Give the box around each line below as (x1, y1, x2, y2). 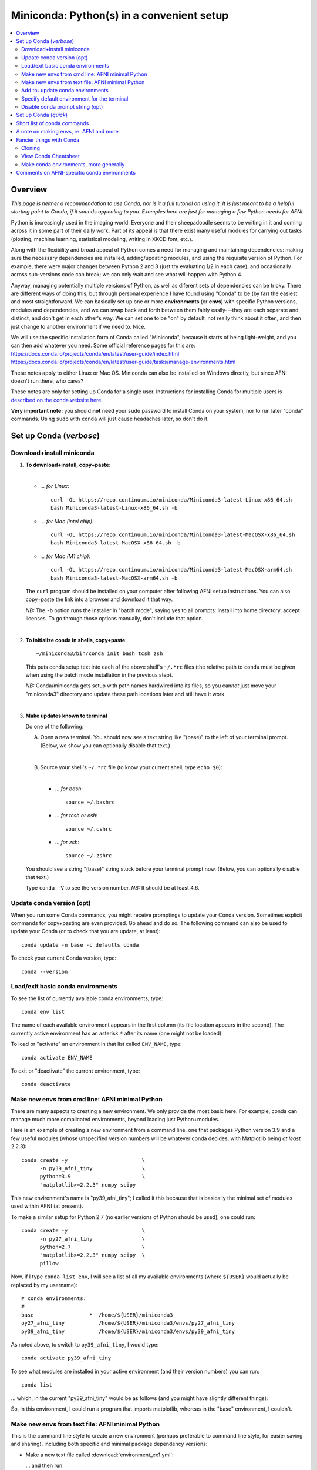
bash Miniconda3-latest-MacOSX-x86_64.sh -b (50, 540, 181, 546)
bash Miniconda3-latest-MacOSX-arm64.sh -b (50, 574, 178, 582)
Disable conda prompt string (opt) (21, 103, 103, 111)
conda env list (21, 1008, 65, 1015)
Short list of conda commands (16, 119, 89, 126)
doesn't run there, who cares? (11, 377, 84, 385)
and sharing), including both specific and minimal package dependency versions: (11, 1441, 208, 1448)
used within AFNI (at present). (11, 1202, 83, 1210)
